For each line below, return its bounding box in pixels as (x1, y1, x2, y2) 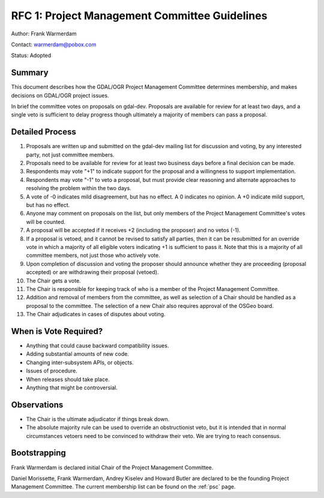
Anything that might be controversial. (26, 384, 118, 391)
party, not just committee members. (26, 151, 115, 158)
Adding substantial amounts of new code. (26, 350, 129, 358)
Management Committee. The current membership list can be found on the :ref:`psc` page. (11, 483, 236, 490)
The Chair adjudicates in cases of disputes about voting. (26, 311, 166, 318)
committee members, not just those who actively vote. (26, 252, 160, 259)
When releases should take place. (26, 376, 110, 383)
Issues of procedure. (26, 367, 78, 374)
